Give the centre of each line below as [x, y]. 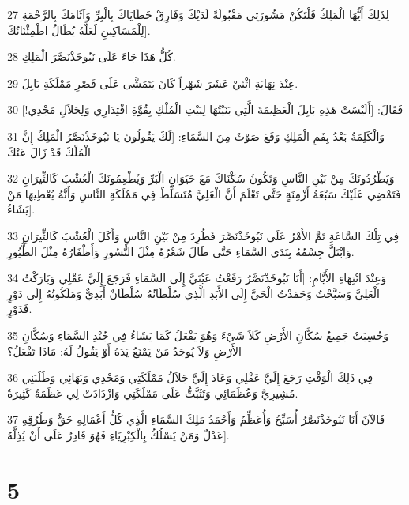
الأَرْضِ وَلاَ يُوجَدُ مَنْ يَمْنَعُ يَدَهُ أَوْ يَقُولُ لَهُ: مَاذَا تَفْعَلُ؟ [124, 350]
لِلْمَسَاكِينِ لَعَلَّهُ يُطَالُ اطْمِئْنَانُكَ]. [79, 30]
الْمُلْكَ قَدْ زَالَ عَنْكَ [49, 151]
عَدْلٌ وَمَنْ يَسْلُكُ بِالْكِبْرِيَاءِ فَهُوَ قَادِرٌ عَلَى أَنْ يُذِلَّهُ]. [118, 434]
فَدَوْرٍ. [20, 309]
